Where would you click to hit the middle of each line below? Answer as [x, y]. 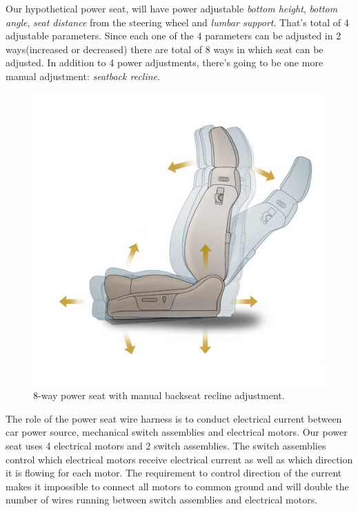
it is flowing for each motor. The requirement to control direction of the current [174, 473]
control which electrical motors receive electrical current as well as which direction [179, 459]
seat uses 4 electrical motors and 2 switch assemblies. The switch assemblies [166, 445]
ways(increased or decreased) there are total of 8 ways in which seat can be [165, 49]
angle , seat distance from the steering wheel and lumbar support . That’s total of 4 [177, 22]
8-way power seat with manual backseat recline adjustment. [159, 395]
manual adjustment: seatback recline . [83, 76]
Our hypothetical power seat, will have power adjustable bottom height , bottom [172, 8]
